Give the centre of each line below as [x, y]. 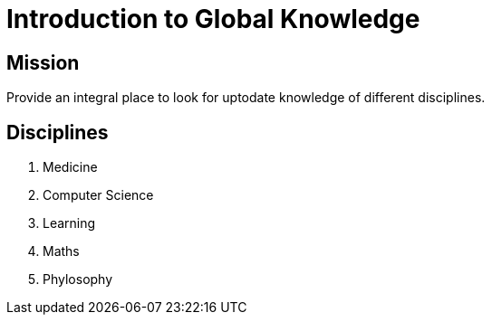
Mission [43, 62]
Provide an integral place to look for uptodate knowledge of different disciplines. [246, 98]
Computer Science [98, 195]
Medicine [70, 167]
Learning [69, 223]
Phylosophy [78, 279]
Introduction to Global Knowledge [213, 19]
